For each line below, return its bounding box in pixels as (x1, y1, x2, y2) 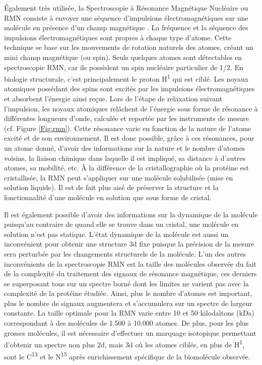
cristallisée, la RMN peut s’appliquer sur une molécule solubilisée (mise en (4, 172, 233, 182)
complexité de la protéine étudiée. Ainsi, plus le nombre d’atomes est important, (4, 288, 252, 298)
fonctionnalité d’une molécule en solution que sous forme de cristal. (4, 192, 212, 202)
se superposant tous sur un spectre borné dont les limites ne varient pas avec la (4, 278, 249, 288)
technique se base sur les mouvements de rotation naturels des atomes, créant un (4, 42, 253, 52)
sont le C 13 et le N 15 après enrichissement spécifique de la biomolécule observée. (4, 349, 250, 361)
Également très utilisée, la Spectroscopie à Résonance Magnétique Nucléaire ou (4, 3, 248, 13)
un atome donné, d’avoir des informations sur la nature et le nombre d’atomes (4, 142, 245, 153)
